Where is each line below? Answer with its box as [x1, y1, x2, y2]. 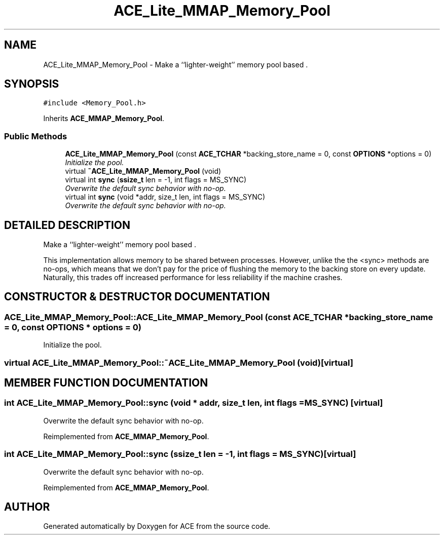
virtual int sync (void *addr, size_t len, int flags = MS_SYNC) [65, 192, 266, 202]
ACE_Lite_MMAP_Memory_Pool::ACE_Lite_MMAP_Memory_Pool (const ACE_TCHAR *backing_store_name [4, 312, 433, 322]
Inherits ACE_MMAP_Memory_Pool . [43, 114, 165, 123]
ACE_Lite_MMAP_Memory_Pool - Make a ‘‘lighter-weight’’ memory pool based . [43, 60, 308, 69]
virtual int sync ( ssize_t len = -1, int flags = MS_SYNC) [65, 175, 247, 184]
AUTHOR [4, 500, 50, 514]
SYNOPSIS [4, 78, 59, 91]
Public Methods [4, 131, 67, 141]
